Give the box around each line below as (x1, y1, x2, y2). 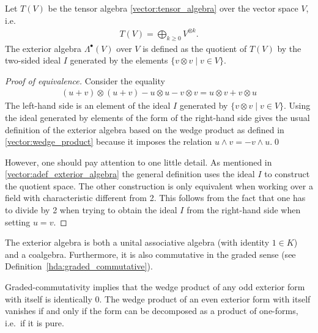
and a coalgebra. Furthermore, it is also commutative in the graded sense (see (5, 247, 296, 260)
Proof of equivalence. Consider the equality (5, 74, 165, 87)
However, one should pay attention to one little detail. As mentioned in (5, 155, 272, 168)
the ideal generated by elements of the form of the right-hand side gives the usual (5, 111, 310, 123)
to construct (264, 167, 310, 180)
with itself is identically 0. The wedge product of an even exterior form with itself (5, 292, 311, 305)
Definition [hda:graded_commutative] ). (5, 260, 153, 273)
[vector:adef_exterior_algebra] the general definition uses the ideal (5, 167, 255, 180)
